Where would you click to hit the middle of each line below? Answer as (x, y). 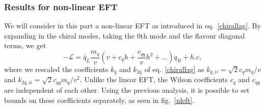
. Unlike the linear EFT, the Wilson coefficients (154, 79)
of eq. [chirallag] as (174, 69)
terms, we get (25, 45)
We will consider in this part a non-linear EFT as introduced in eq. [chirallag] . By (132, 26)
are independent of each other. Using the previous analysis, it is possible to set (127, 89)
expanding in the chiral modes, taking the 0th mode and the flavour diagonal (125, 35)
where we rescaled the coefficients (56, 69)
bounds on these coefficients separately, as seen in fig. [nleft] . (99, 100)
